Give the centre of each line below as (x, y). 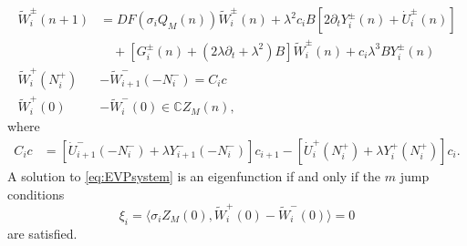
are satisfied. (42, 233)
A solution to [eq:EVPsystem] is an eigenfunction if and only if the (194, 175)
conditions (36, 194)
